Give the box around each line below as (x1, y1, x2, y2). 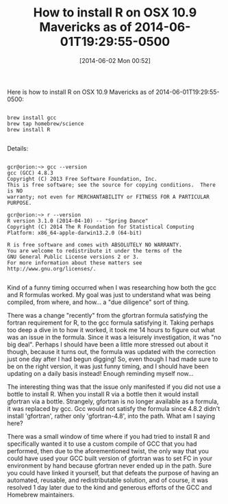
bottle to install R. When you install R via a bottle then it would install (7, 390, 199, 398)
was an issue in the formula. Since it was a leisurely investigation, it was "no (7, 333, 221, 341)
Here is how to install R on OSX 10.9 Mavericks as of (7, 88, 155, 96)
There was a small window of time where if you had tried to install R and (7, 432, 210, 440)
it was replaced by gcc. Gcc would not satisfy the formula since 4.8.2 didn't (7, 404, 220, 412)
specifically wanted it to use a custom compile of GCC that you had (7, 440, 197, 448)
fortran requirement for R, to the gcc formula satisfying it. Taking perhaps (7, 318, 214, 327)
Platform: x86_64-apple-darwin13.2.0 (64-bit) (7, 229, 142, 236)
